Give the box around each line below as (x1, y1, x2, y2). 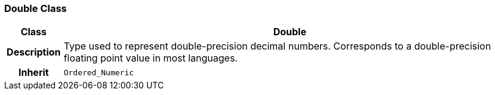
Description (7, 46, 61, 59)
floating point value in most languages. (63, 52, 238, 65)
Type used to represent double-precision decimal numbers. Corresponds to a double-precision (63, 40, 491, 53)
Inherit (18, 66, 49, 79)
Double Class (4, 2, 67, 14)
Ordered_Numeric (63, 68, 134, 77)
